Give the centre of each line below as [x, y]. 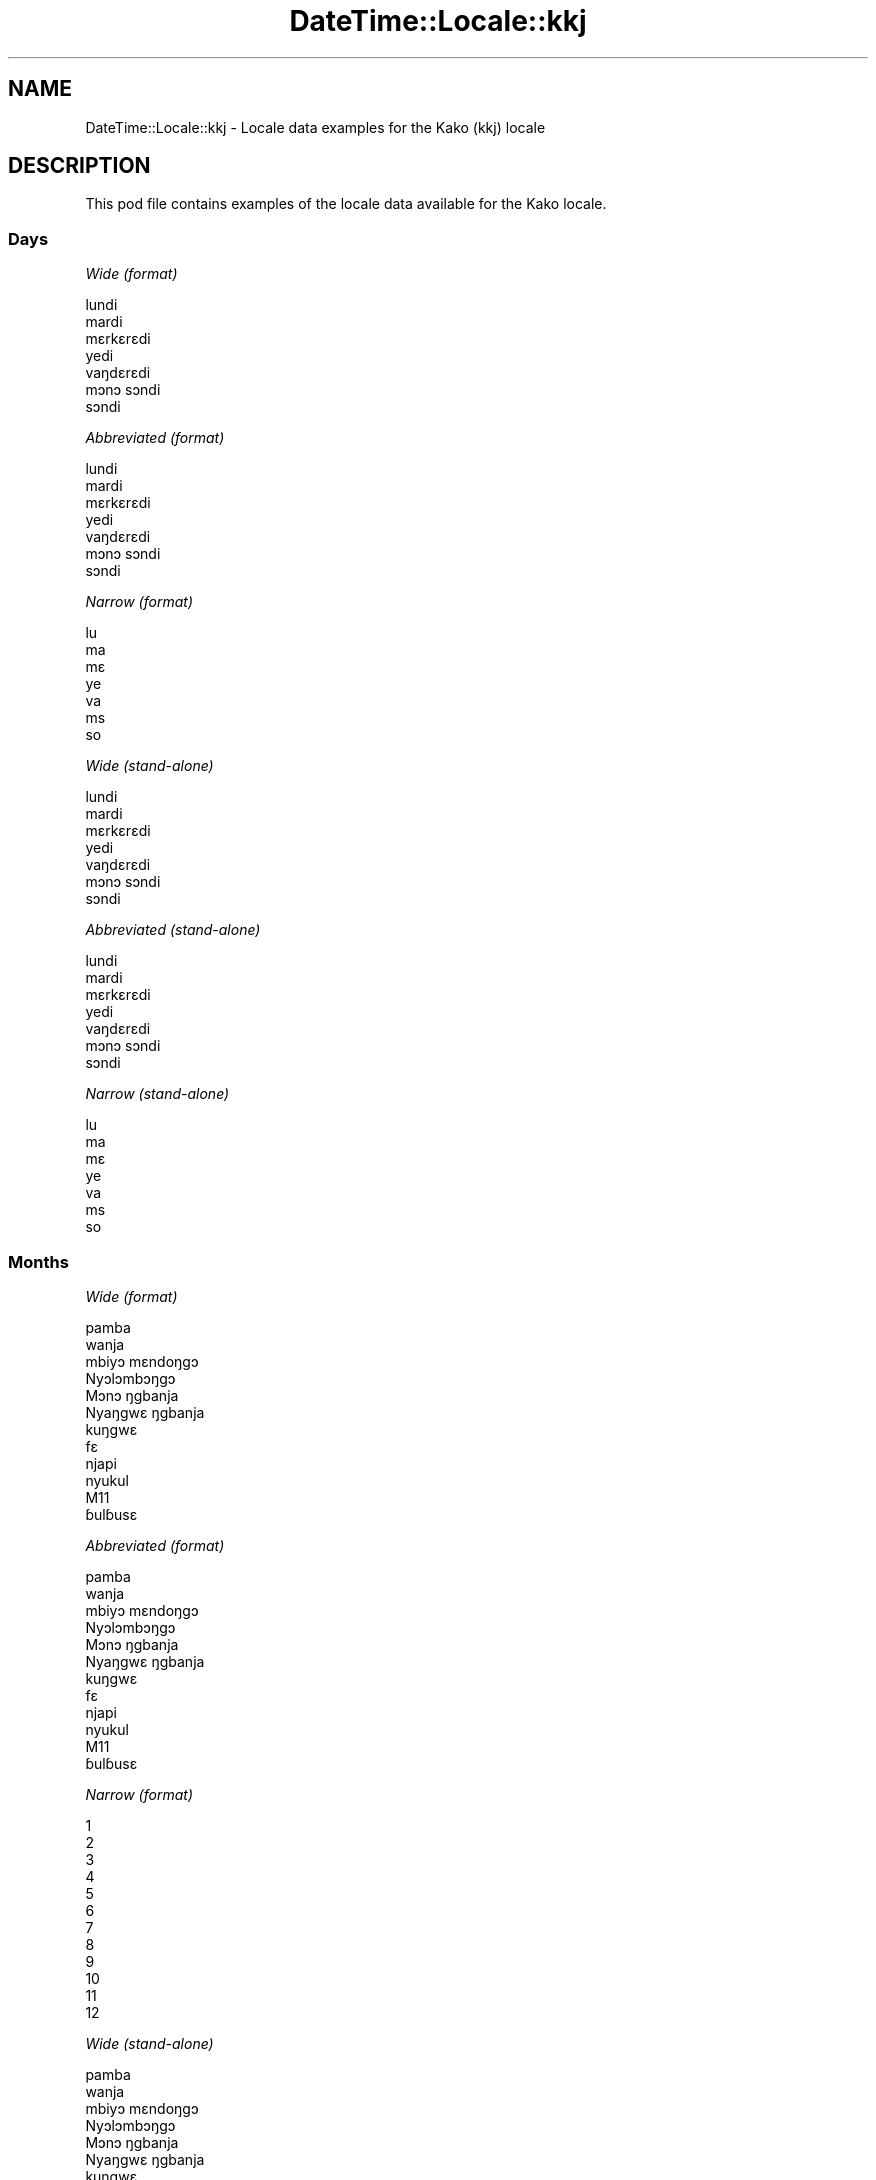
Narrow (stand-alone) [157, 1094]
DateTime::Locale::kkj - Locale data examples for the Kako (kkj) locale [315, 127]
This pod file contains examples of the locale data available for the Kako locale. [346, 204]
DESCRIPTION [79, 166]
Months [38, 1261]
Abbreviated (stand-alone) [173, 930]
